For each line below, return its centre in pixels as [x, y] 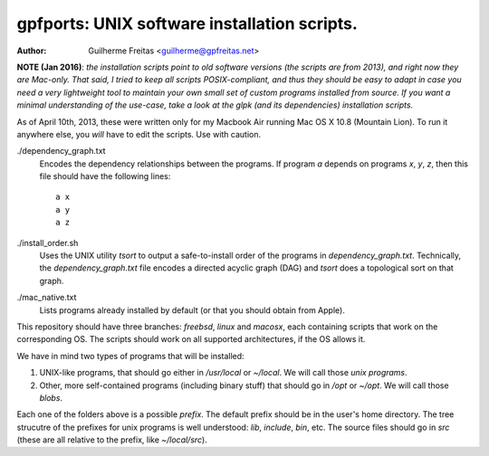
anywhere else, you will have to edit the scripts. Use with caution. [139, 134]
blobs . [51, 397]
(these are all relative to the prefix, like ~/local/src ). [112, 440]
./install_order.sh [48, 242]
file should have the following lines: [105, 176]
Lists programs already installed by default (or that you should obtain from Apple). [192, 310]
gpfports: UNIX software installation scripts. [187, 24]
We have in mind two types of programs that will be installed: [130, 356]
